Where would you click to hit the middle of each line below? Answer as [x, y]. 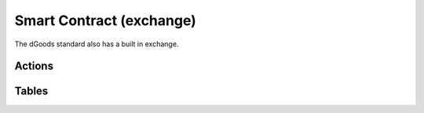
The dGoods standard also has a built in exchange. [97, 44]
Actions [34, 66]
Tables [31, 91]
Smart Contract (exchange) [105, 20]
